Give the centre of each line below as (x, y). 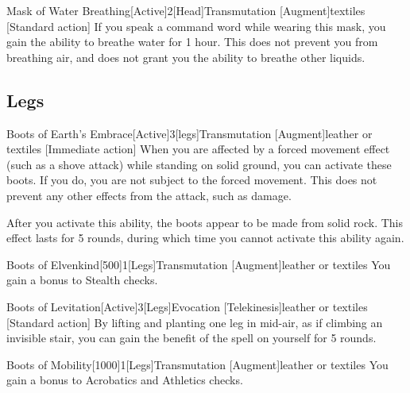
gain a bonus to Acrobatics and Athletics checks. (125, 380)
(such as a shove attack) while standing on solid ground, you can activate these (199, 164)
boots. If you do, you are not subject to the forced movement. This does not (192, 180)
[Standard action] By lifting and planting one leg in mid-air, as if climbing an (195, 322)
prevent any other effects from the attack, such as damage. (149, 195)
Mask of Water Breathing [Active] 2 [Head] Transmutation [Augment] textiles (186, 10)
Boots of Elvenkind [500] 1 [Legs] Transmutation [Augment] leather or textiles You (199, 264)
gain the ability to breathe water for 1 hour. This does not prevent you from (192, 42)
